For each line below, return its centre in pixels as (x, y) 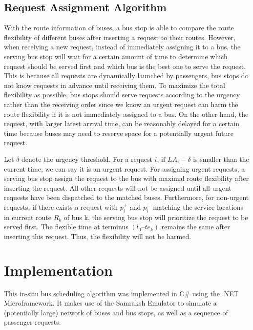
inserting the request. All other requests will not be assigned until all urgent (118, 187)
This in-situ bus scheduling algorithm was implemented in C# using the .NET (121, 293)
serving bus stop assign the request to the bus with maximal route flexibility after (126, 178)
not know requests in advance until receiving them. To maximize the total (115, 85)
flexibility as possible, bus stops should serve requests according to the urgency (122, 95)
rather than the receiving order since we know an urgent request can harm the (121, 104)
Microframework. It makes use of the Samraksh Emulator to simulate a (110, 303)
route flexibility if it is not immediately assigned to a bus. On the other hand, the (126, 114)
